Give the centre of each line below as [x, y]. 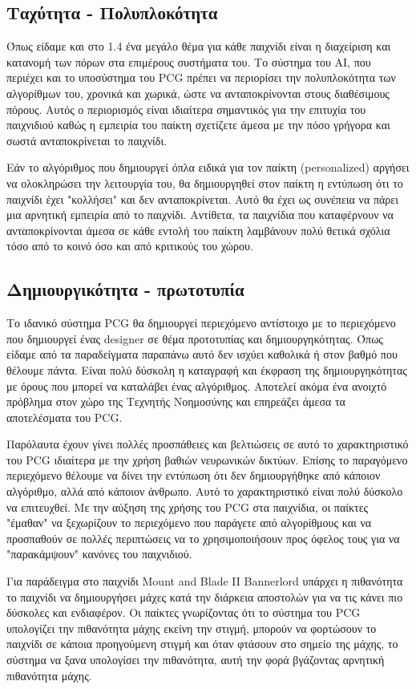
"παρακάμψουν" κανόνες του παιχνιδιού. [99, 554]
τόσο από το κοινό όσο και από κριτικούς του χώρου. [130, 246]
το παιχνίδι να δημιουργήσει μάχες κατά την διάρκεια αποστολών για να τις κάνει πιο [205, 596]
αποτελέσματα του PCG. [65, 417]
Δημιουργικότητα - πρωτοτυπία [125, 289]
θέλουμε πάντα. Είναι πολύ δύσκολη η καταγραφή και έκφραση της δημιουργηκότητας [207, 369]
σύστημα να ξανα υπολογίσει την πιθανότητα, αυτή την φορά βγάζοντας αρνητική [196, 659]
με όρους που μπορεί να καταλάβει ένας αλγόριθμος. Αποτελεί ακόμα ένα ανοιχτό [197, 385]
